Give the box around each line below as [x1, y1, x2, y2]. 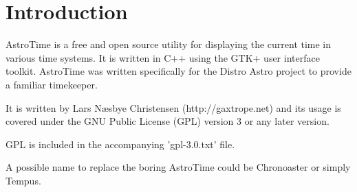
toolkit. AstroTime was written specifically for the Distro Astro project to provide [6, 64, 351, 78]
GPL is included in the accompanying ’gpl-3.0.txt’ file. [6, 136, 235, 151]
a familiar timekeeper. [6, 77, 98, 91]
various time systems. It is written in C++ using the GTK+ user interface [6, 50, 320, 64]
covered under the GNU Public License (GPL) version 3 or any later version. [6, 114, 329, 128]
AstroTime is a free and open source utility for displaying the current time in [6, 37, 332, 51]
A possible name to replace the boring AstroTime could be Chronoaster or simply [6, 160, 351, 174]
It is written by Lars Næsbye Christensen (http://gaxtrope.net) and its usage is [6, 100, 341, 115]
